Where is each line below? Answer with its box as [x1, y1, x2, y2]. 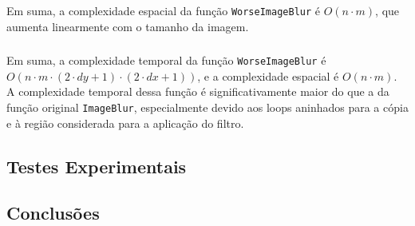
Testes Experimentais [6, 153, 187, 178]
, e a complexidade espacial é [197, 67, 339, 84]
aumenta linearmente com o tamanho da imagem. [6, 18, 249, 34]
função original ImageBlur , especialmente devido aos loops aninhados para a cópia [6, 98, 409, 115]
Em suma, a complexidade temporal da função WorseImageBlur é [6, 52, 326, 69]
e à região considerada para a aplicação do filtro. [6, 114, 244, 131]
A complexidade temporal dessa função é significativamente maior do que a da [6, 83, 389, 100]
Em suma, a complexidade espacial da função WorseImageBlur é [6, 2, 321, 18]
